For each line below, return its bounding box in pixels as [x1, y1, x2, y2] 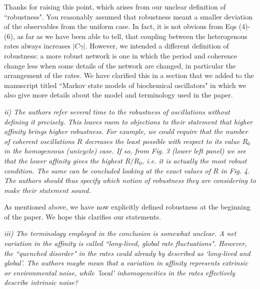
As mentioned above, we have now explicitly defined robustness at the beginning [4, 201, 250, 212]
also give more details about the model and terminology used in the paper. [4, 89, 233, 100]
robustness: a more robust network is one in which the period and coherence [4, 50, 237, 60]
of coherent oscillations [4, 135, 74, 146]
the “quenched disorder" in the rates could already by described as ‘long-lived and [4, 247, 250, 258]
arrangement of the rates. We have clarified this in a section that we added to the [4, 70, 254, 80]
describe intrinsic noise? [4, 277, 78, 287]
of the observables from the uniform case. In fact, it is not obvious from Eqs [4, 21, 237, 31]
